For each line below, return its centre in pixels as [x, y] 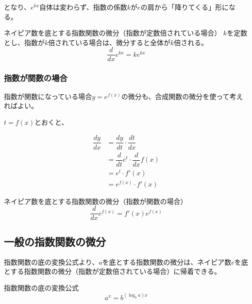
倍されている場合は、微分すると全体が [109, 42]
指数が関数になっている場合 [48, 96]
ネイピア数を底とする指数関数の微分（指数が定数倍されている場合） [113, 33]
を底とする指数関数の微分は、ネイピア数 [167, 262]
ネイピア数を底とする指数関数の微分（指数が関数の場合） [96, 201]
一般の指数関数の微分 [55, 241]
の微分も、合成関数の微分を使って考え [182, 96]
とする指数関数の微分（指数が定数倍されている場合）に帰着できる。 [112, 271]
